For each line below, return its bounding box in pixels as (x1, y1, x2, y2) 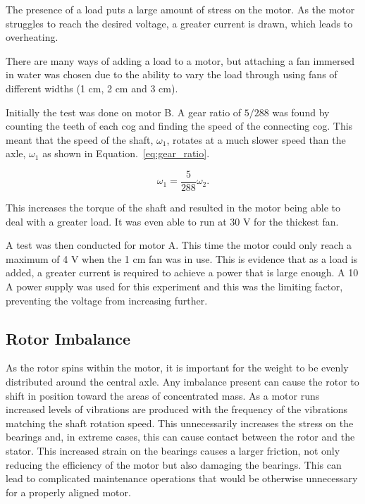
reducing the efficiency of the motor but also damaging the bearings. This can (6, 457, 342, 472)
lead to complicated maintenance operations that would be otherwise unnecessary (6, 471, 358, 486)
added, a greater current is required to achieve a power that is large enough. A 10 (6, 265, 359, 280)
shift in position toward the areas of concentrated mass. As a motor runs (6, 388, 320, 402)
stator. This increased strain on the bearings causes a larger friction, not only (6, 443, 340, 457)
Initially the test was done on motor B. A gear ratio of (6, 104, 242, 119)
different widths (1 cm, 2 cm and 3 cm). (6, 80, 178, 95)
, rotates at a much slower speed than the (166, 132, 346, 147)
